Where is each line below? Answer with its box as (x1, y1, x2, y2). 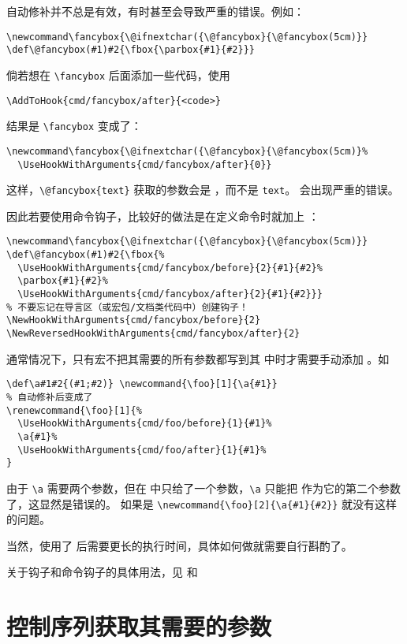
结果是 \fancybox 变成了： (6, 117, 142, 134)
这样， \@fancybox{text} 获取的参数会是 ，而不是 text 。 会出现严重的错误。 (6, 181, 399, 198)
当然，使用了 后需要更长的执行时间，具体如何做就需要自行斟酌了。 (6, 537, 353, 553)
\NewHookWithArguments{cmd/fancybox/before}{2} (6, 315, 261, 326)
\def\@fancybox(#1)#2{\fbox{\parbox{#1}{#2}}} (6, 44, 255, 56)
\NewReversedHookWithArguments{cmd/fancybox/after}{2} (6, 328, 301, 340)
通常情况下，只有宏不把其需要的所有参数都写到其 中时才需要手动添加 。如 (6, 350, 390, 367)
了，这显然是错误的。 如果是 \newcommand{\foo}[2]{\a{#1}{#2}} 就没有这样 (6, 495, 398, 512)
